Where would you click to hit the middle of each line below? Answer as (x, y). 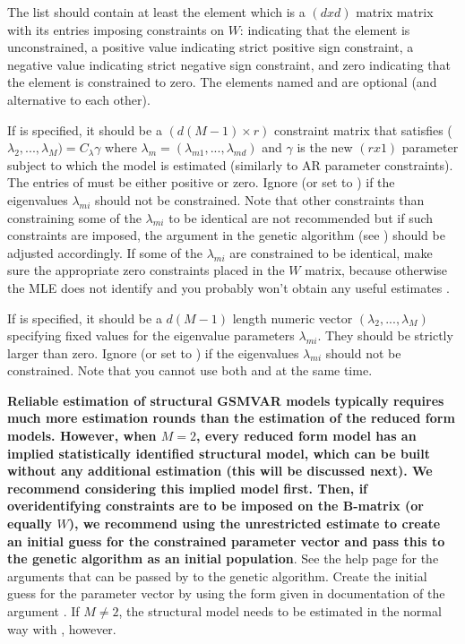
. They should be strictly (385, 335)
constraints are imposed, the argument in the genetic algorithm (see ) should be (226, 235)
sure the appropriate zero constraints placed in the (146, 270)
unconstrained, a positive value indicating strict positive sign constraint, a (211, 47)
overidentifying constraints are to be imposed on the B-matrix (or (215, 506)
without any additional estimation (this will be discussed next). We (220, 471)
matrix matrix (395, 12)
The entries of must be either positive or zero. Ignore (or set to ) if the (201, 182)
